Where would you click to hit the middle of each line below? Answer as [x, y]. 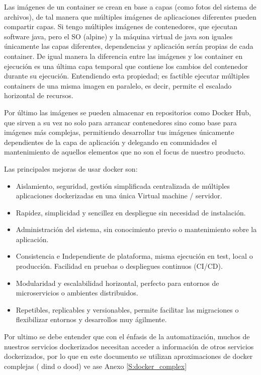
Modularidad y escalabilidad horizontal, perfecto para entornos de [117, 283]
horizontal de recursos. [39, 95]
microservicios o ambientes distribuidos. [77, 293]
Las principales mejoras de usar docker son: [71, 168]
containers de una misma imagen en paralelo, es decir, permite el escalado [118, 85]
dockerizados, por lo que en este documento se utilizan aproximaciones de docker [128, 356]
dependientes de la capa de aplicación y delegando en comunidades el [111, 142]
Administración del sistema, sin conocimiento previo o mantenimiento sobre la [136, 229]
